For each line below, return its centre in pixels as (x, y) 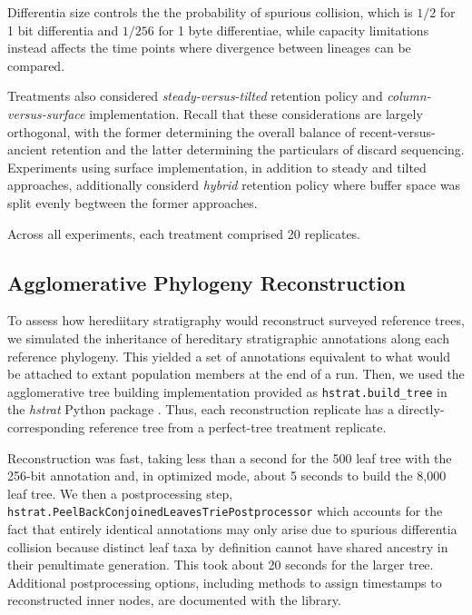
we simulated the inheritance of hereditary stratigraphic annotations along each (228, 337)
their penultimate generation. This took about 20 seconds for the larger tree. (221, 565)
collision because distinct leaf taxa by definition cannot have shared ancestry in (228, 546)
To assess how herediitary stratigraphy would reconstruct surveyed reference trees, (236, 320)
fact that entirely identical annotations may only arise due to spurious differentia (232, 528)
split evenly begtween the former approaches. (133, 202)
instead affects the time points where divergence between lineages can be (209, 48)
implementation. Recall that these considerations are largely (256, 113)
